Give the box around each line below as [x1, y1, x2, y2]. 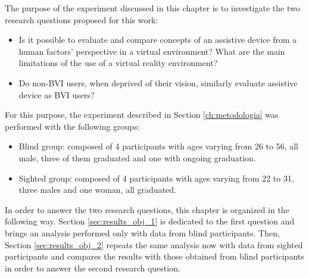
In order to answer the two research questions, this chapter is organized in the [5, 203, 289, 215]
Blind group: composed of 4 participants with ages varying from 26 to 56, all [18, 140, 299, 152]
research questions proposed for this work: [5, 13, 158, 26]
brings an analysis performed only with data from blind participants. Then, [5, 226, 280, 239]
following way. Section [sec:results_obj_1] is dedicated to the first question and [5, 215, 295, 227]
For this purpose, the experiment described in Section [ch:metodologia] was [5, 108, 279, 121]
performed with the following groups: [5, 120, 140, 132]
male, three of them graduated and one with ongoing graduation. [18, 151, 256, 164]
